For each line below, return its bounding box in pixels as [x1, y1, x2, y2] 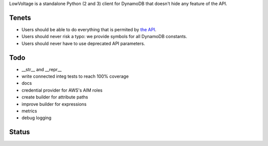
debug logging [21, 115, 52, 121]
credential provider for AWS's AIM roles [21, 87, 103, 93]
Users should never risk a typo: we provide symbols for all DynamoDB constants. [21, 34, 187, 40]
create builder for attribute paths [21, 94, 88, 100]
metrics [21, 108, 37, 114]
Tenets [9, 13, 31, 22]
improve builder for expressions [21, 101, 87, 107]
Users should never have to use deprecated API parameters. [21, 40, 145, 47]
